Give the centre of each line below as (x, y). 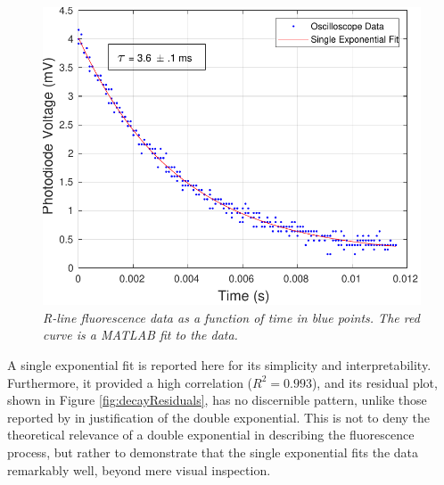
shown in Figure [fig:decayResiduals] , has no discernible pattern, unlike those (217, 400)
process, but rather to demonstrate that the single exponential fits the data (213, 452)
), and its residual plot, (374, 382)
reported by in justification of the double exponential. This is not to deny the (219, 417)
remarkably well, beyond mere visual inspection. (139, 469)
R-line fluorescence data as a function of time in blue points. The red (231, 317)
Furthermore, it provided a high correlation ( (130, 382)
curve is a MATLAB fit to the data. (140, 335)
